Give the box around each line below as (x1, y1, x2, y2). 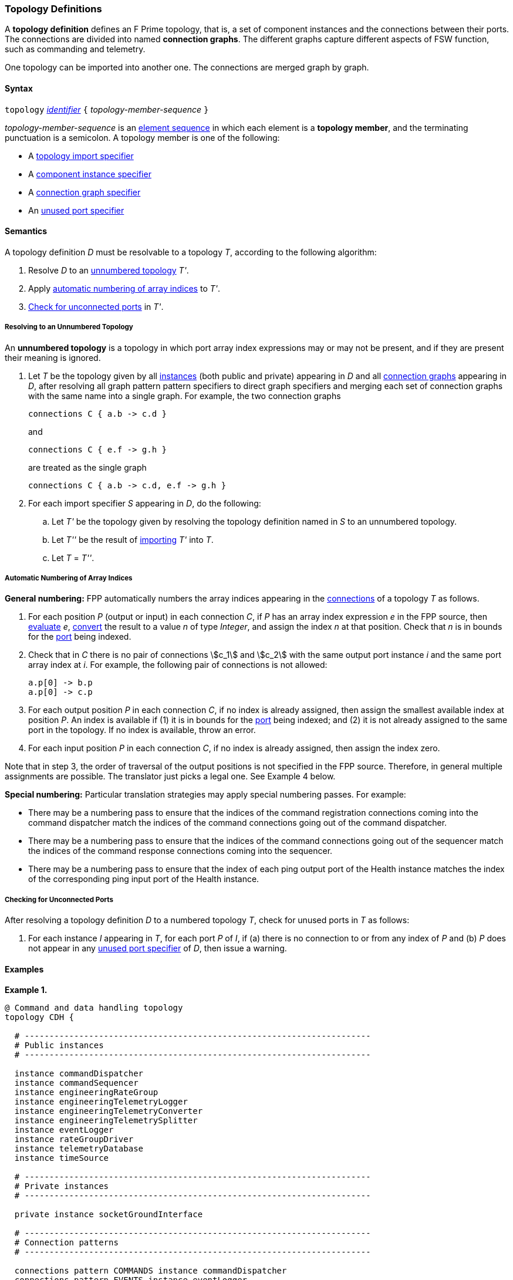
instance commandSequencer (14, 1078, 139, 1088)
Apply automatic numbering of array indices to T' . (28, 283, 221, 293)
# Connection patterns (14, 1238, 119, 1248)
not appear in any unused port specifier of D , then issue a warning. (28, 943, 287, 954)
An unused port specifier (28, 205, 124, 215)
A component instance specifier (28, 168, 151, 179)
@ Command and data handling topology (5, 1003, 183, 1013)
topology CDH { (5, 1012, 75, 1022)
